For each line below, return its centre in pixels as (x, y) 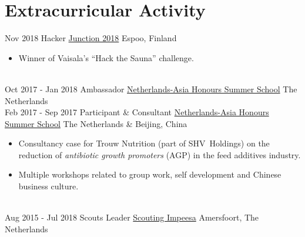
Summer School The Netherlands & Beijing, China (96, 123)
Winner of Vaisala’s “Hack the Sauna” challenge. (106, 57)
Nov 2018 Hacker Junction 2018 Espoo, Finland (91, 38)
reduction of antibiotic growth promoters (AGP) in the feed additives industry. (160, 154)
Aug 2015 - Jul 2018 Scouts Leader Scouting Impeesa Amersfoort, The (132, 217)
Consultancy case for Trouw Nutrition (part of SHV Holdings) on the (144, 143)
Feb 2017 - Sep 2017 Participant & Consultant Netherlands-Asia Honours (137, 112)
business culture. (48, 186)
